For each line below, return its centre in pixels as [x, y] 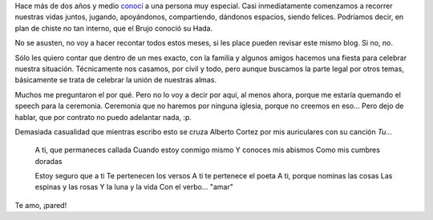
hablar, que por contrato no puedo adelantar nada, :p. [103, 117]
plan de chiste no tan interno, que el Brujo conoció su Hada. [114, 28]
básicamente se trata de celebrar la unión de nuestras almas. [115, 80]
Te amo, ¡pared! [41, 205]
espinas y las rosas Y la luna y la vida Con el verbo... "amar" [134, 187]
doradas [49, 161]
